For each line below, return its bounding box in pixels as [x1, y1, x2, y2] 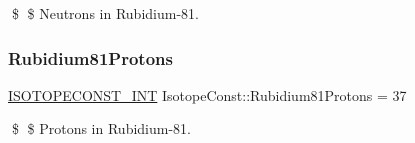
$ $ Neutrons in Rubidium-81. [11, 3, 199, 23]
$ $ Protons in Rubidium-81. [11, 118, 191, 139]
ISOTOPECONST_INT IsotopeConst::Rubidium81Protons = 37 [8, 84, 407, 105]
